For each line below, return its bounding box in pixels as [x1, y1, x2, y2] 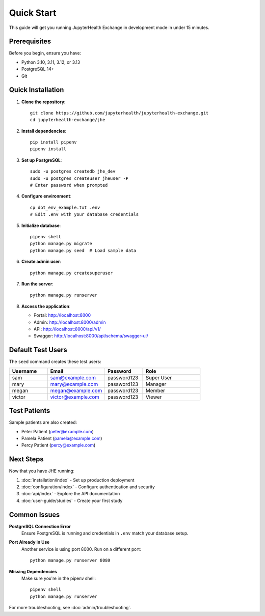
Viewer [145, 393, 162, 400]
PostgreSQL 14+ [21, 66, 54, 72]
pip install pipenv [30, 140, 77, 145]
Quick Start [9, 7, 56, 18]
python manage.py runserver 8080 [30, 558, 110, 563]
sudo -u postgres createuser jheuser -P [30, 175, 129, 181]
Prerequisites [9, 37, 51, 46]
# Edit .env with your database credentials [30, 212, 139, 217]
